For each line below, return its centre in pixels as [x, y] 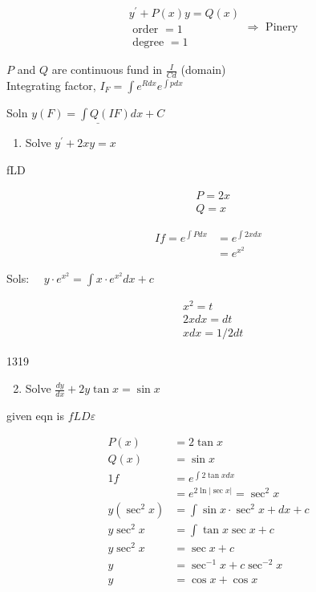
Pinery [282, 27]
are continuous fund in [107, 69]
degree [148, 43]
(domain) [203, 69]
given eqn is [36, 415]
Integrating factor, [51, 85]
